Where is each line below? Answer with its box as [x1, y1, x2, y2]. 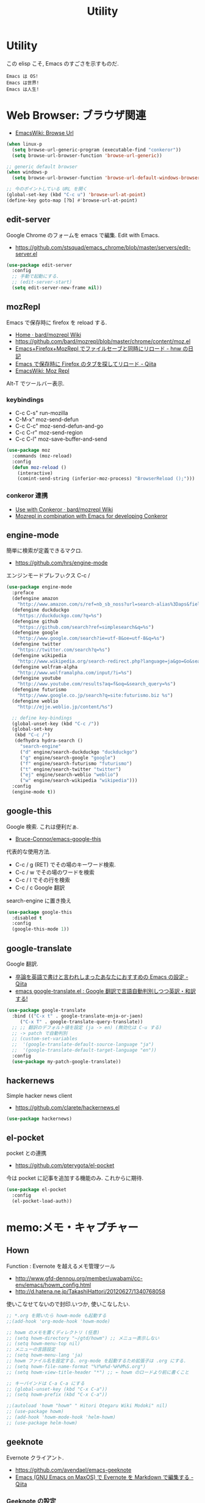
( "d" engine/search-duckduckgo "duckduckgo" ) [20, 749, 138, 755]
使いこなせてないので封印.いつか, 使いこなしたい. [6, 1300, 131, 1307]
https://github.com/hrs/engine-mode [15, 559, 108, 566]
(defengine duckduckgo [12, 607, 70, 613]
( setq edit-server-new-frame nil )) [12, 285, 103, 291]
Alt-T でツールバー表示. [6, 379, 65, 387]
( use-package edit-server [6, 262, 72, 268]
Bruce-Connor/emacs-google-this [15, 835, 102, 842]
